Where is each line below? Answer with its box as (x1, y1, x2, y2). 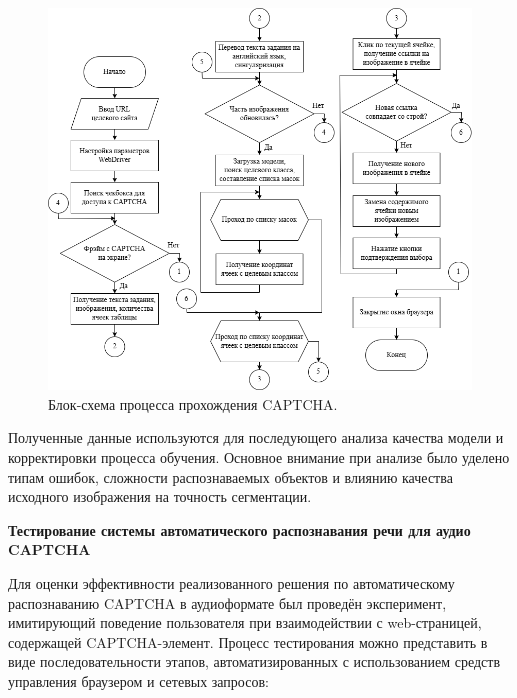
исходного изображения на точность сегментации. (8, 486, 312, 507)
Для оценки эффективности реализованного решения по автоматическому (8, 573, 455, 594)
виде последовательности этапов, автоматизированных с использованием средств (8, 651, 501, 672)
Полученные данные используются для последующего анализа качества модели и (8, 427, 504, 448)
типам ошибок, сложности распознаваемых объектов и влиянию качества (8, 466, 453, 487)
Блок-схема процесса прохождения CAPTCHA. (48, 393, 338, 414)
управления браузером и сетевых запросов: (8, 670, 269, 691)
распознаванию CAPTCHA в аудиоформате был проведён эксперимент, (8, 592, 447, 613)
